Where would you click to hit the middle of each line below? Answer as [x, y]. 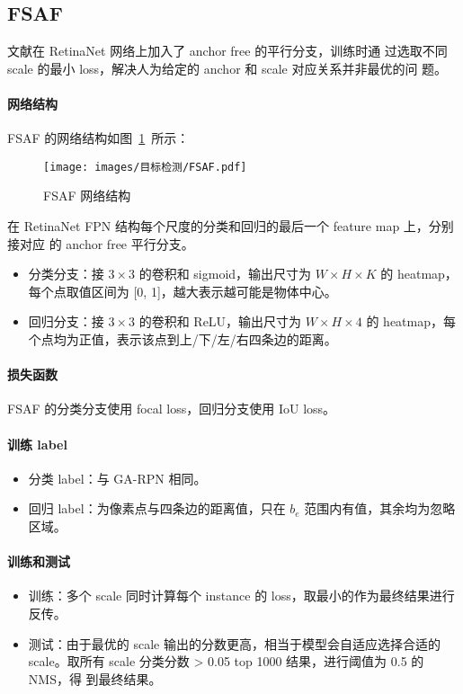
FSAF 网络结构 [87, 196]
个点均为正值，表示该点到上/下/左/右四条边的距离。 [183, 339]
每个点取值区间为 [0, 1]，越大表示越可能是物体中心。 [183, 291]
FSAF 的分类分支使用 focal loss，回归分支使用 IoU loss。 [172, 409]
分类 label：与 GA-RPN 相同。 [117, 478]
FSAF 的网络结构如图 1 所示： [98, 138]
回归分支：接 [66, 321]
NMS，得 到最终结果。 [95, 678]
